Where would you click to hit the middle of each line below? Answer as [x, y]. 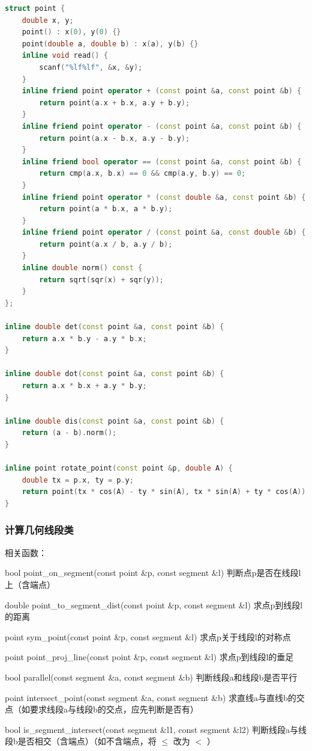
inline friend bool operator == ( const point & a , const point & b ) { [162, 162]
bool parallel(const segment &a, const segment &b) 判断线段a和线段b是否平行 [151, 677]
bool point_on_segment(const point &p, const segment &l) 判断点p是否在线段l [153, 573]
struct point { [35, 8]
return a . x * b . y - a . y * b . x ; [84, 338]
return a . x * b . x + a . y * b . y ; [84, 386]
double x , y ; [48, 20]
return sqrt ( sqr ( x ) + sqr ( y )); [102, 280]
